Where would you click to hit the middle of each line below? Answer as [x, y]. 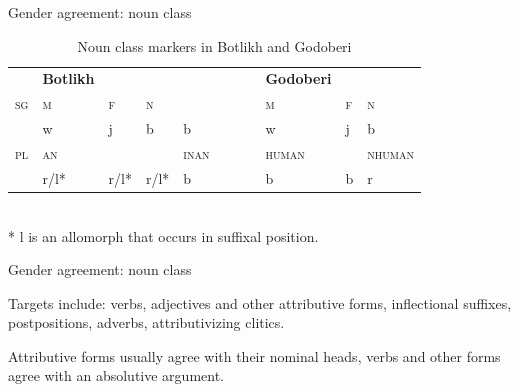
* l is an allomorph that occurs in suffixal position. [163, 235]
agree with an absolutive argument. [116, 375]
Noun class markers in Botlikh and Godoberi [214, 45]
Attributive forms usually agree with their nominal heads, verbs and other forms [254, 355]
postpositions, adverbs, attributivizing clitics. [146, 322]
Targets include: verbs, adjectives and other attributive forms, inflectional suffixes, [260, 302]
